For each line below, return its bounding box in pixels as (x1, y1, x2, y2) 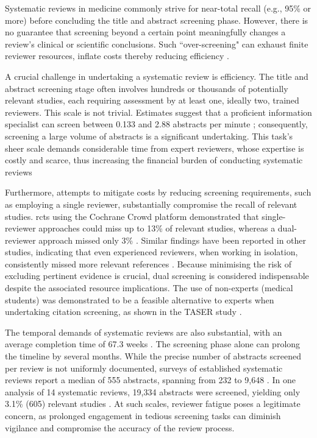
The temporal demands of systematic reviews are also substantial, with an (5, 325, 282, 338)
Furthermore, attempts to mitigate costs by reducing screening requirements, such (5, 186, 312, 199)
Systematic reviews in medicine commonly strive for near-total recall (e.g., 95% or (5, 2, 312, 14)
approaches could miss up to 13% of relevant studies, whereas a (38, 222, 276, 235)
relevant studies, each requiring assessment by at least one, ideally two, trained (5, 94, 299, 107)
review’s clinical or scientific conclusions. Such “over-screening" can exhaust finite (5, 37, 308, 50)
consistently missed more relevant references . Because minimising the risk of (5, 257, 291, 270)
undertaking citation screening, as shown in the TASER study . (5, 305, 242, 318)
